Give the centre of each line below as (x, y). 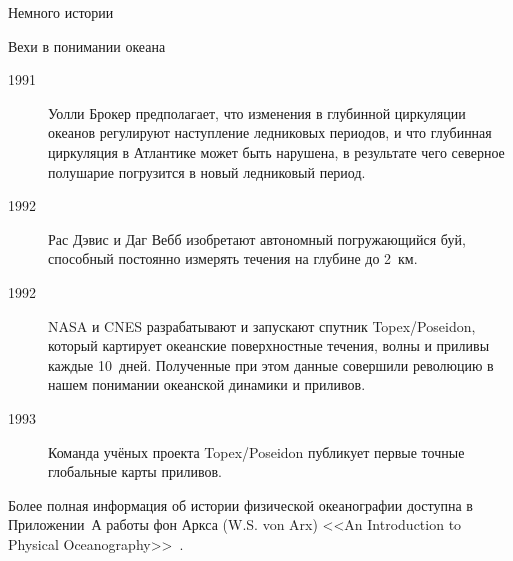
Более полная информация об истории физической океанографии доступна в (240, 504)
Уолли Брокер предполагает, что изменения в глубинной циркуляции (257, 112)
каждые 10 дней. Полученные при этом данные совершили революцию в (271, 364)
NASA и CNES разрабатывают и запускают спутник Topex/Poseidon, (262, 325)
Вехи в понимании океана (87, 45)
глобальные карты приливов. (135, 471)
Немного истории (61, 12)
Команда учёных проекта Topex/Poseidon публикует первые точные (256, 451)
